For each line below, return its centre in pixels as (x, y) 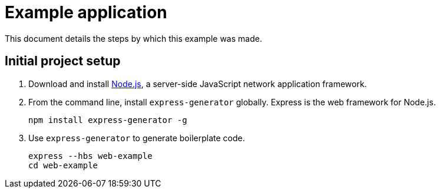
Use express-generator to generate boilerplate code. (137, 138)
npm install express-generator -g (108, 120)
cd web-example (63, 165)
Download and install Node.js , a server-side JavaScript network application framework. (198, 84)
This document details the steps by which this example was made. (133, 38)
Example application (86, 12)
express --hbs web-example (90, 156)
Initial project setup (63, 61)
